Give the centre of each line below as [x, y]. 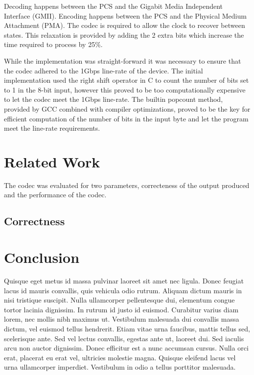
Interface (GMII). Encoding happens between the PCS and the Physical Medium [125, 15]
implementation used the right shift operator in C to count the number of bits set [127, 80]
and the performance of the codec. [55, 195]
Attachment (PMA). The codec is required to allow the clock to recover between [125, 25]
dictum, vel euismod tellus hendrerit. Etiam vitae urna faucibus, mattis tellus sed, [127, 328]
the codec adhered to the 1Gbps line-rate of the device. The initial [104, 70]
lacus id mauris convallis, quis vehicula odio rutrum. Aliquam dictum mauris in [123, 290]
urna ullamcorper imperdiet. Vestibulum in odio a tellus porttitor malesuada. [120, 367]
